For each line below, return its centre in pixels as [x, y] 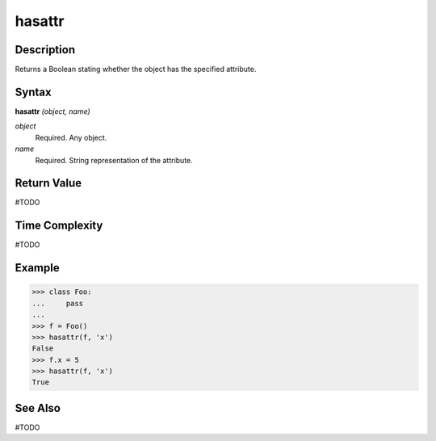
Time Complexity [59, 226]
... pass [58, 303]
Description [45, 50]
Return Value [48, 183]
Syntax [33, 92]
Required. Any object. [71, 137]
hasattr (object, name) [52, 111]
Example [37, 268]
